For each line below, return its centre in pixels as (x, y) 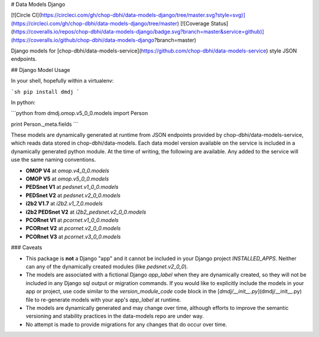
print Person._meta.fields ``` (45, 124)
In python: (23, 102)
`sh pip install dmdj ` (45, 92)
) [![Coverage (193, 23)
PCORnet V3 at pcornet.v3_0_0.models (73, 237)
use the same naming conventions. (53, 160)
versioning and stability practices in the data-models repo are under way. (115, 316)
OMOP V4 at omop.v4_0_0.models (67, 171)
